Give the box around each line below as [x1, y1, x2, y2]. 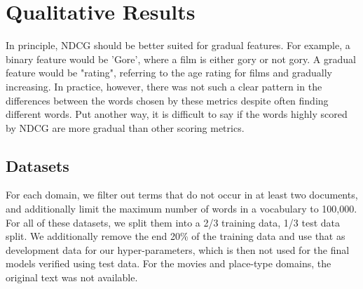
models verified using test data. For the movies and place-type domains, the [6, 256, 331, 271]
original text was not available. [6, 270, 138, 285]
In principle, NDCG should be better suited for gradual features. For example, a [6, 38, 350, 53]
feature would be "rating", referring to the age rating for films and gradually [6, 65, 332, 80]
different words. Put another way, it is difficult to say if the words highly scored [6, 107, 348, 121]
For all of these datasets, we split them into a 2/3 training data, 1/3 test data [6, 215, 341, 229]
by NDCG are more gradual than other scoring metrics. [6, 120, 245, 135]
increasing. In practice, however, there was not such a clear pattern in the [6, 79, 322, 93]
